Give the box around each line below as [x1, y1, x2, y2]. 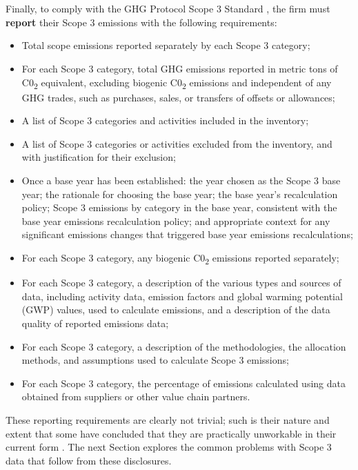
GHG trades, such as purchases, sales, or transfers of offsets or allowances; [21, 90, 335, 104]
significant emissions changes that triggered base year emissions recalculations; [21, 227, 353, 242]
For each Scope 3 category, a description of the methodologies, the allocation [21, 339, 346, 353]
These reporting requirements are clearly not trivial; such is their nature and [6, 412, 330, 427]
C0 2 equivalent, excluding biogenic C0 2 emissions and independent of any [21, 75, 332, 91]
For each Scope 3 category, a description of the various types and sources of [21, 275, 341, 290]
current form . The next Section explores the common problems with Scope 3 [6, 440, 332, 454]
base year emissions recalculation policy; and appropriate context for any [21, 213, 330, 228]
